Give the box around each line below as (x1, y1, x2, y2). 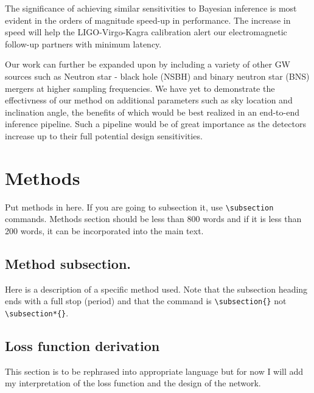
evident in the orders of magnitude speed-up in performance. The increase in (5, 13, 291, 26)
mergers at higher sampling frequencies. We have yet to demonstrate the (5, 82, 275, 94)
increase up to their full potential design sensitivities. (5, 129, 203, 142)
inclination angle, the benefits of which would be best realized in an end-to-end (5, 105, 299, 118)
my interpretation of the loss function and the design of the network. (5, 377, 261, 389)
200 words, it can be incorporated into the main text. (5, 224, 204, 237)
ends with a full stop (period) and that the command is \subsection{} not (5, 294, 287, 307)
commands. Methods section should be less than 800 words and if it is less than (5, 212, 302, 225)
